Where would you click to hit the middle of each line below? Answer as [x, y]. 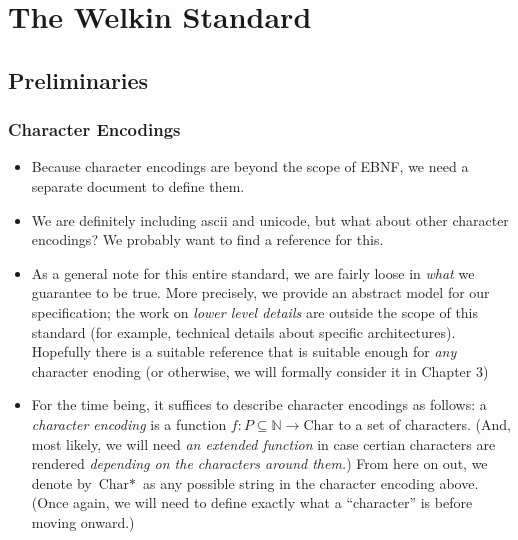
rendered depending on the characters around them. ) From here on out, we [259, 463]
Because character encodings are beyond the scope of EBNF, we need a [250, 166]
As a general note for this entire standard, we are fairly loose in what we [253, 272]
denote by [61, 482]
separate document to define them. [138, 185]
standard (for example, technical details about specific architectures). [243, 331]
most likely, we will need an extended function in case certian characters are [263, 443]
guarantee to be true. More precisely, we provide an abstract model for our [260, 292]
